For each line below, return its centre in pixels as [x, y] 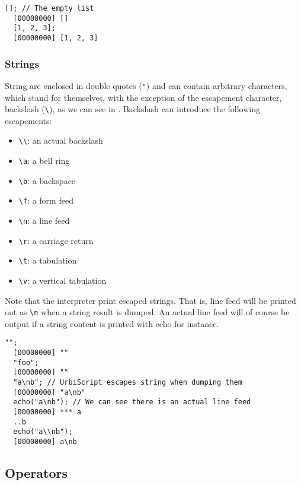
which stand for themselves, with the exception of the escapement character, [143, 97]
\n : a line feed [44, 220]
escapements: [28, 120]
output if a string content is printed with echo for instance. [112, 323]
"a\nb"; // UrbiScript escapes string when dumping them [128, 383]
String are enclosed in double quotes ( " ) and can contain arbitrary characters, [146, 85]
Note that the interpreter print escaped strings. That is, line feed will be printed [150, 300]
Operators [36, 473]
